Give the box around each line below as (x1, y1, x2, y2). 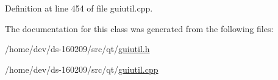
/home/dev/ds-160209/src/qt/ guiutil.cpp (5, 62, 159, 75)
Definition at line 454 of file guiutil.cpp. (5, 2, 153, 14)
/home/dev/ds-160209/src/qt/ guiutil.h (5, 42, 150, 55)
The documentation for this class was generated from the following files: (5, 22, 274, 35)
